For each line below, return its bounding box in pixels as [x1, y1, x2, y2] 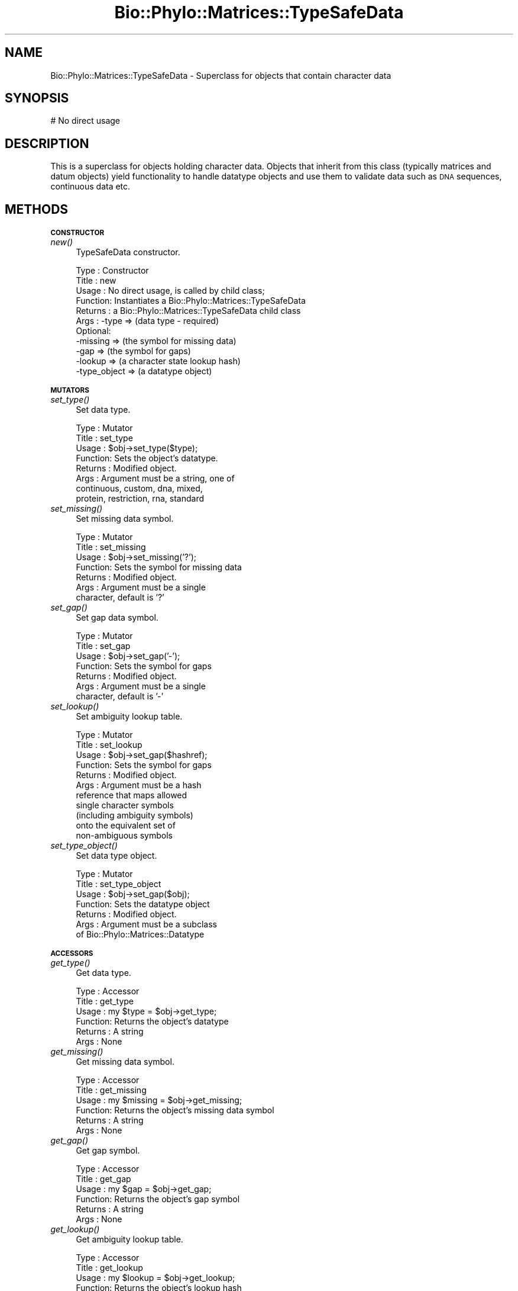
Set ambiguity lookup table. [76, 711, 183, 722]
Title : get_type [76, 996, 134, 1007]
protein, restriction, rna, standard [76, 493, 205, 504]
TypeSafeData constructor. [76, 247, 180, 258]
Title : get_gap [76, 1174, 131, 1184]
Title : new [76, 275, 116, 286]
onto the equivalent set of [76, 820, 176, 831]
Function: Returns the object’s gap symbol [76, 1194, 240, 1205]
